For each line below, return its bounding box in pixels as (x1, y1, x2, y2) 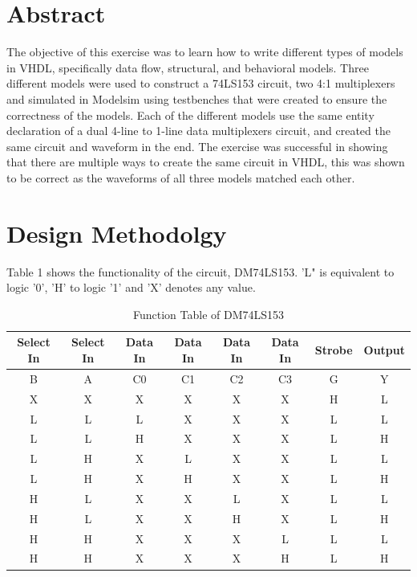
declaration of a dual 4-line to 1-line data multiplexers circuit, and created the (6, 122, 391, 139)
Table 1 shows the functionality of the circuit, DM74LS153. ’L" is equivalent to (6, 263, 395, 280)
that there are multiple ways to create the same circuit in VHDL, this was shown (6, 153, 405, 170)
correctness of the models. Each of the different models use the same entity (6, 106, 374, 123)
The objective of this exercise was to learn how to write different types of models (6, 43, 403, 60)
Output (363, 342, 405, 358)
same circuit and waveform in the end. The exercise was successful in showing (6, 137, 388, 154)
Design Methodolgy (6, 216, 227, 249)
